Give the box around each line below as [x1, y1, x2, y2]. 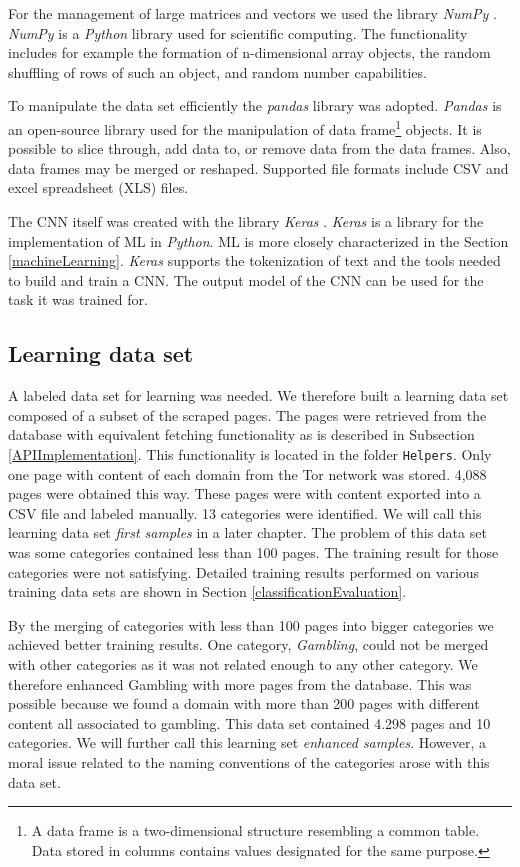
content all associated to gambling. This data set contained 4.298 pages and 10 [8, 712, 491, 733]
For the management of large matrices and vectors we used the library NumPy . [8, 3, 497, 23]
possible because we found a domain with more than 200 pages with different [8, 693, 480, 714]
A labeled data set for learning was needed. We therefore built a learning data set [8, 385, 509, 406]
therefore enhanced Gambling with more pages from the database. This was [8, 673, 472, 694]
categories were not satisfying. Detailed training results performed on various [8, 561, 480, 582]
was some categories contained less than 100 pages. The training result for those [8, 541, 499, 562]
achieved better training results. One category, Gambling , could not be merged [8, 634, 489, 655]
